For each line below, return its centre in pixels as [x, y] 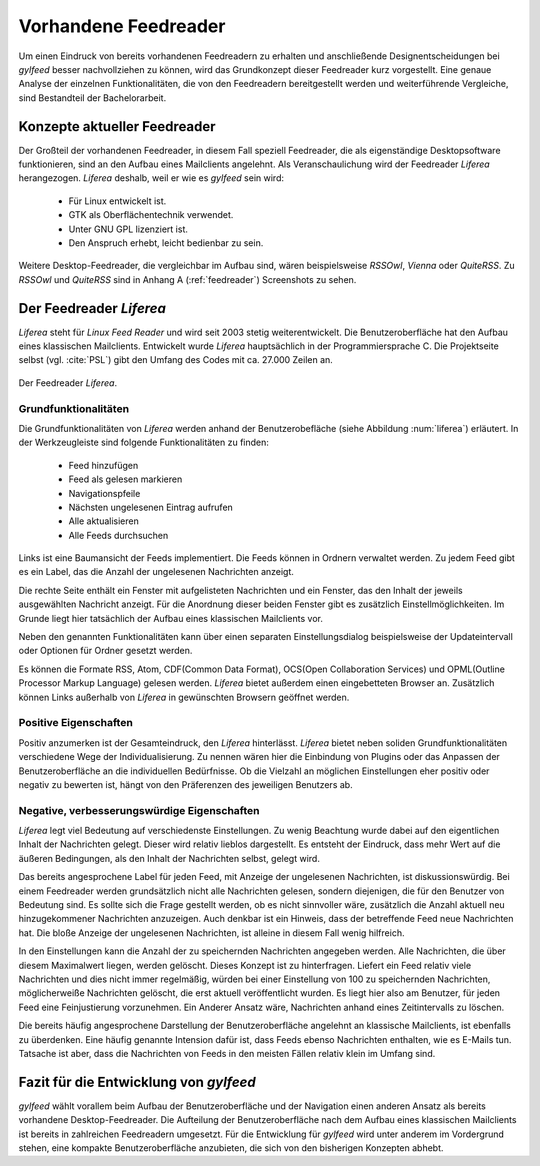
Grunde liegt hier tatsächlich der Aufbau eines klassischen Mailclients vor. [171, 618]
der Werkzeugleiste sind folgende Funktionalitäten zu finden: [144, 442]
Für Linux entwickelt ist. [117, 201]
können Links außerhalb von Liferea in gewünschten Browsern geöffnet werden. [184, 697]
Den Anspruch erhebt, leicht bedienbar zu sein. [166, 242]
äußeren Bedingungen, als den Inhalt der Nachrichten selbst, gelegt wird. [169, 858]
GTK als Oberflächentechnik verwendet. [151, 215]
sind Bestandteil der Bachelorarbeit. [92, 97]
